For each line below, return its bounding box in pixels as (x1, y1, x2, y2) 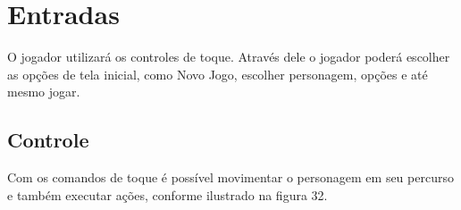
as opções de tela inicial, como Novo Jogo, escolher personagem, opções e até (7, 64, 428, 83)
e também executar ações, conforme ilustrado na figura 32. (7, 185, 328, 204)
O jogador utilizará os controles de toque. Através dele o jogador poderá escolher (7, 47, 450, 66)
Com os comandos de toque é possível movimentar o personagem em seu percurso (7, 168, 454, 187)
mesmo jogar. (7, 82, 80, 101)
